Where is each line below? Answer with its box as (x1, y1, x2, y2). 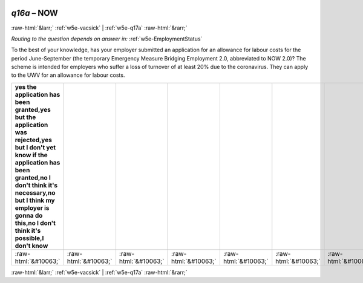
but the (15, 112, 36, 121)
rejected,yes (15, 135, 53, 144)
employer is (15, 203, 50, 212)
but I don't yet (15, 143, 56, 151)
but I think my (15, 196, 55, 204)
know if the (15, 151, 48, 159)
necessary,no (15, 188, 56, 197)
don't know (15, 241, 48, 250)
